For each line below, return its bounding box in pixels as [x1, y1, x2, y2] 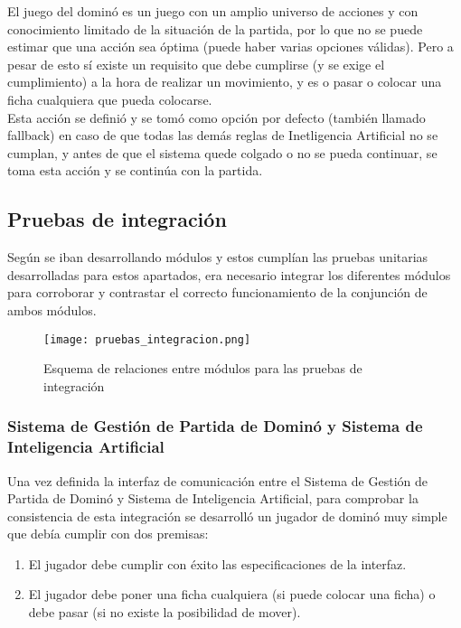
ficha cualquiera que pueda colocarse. [7, 89, 212, 108]
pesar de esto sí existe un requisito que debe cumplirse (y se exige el [7, 54, 385, 73]
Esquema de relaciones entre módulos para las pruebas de [43, 359, 362, 378]
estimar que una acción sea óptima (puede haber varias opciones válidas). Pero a [7, 37, 454, 56]
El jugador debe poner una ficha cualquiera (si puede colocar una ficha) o [28, 585, 436, 604]
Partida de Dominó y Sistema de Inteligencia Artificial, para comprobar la [7, 489, 419, 508]
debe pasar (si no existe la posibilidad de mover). [28, 603, 301, 622]
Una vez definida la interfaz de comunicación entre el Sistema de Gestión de [7, 471, 428, 490]
